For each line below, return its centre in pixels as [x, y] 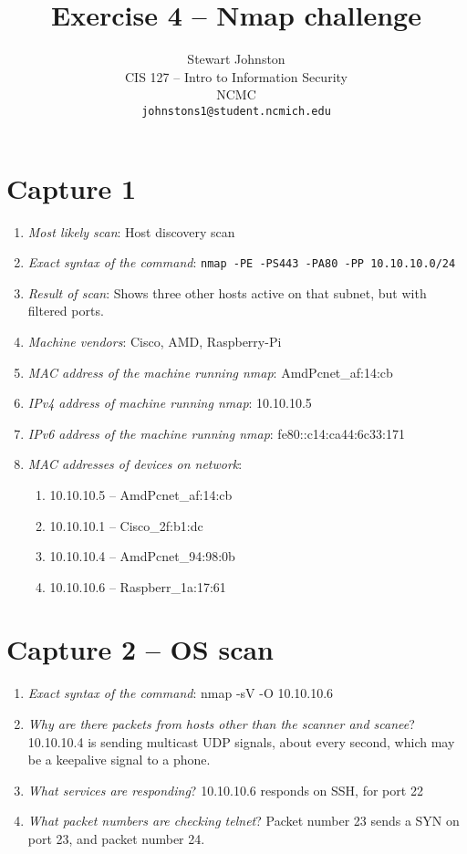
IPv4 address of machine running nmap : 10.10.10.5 [170, 403]
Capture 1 [72, 187]
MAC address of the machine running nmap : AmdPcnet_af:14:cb [210, 372]
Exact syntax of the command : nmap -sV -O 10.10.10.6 [181, 693]
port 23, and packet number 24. [116, 838]
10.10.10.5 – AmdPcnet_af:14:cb [141, 494]
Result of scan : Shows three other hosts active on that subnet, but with [227, 292]
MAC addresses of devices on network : [135, 464]
